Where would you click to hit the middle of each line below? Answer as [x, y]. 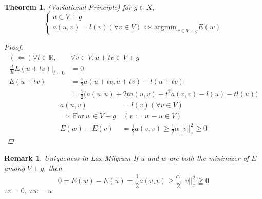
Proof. [14, 47]
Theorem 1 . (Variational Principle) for [68, 7]
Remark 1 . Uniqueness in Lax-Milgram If [71, 158]
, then [53, 168]
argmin [165, 27]
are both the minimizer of [209, 158]
